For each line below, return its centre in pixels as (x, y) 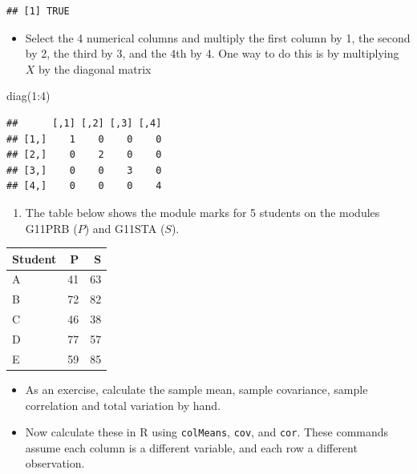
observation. (55, 463)
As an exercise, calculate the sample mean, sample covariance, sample (196, 389)
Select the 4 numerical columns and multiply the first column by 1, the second (218, 37)
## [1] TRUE (38, 11)
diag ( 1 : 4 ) (28, 96)
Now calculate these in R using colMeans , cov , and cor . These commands (207, 432)
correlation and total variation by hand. (123, 405)
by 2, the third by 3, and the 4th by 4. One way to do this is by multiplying (212, 53)
